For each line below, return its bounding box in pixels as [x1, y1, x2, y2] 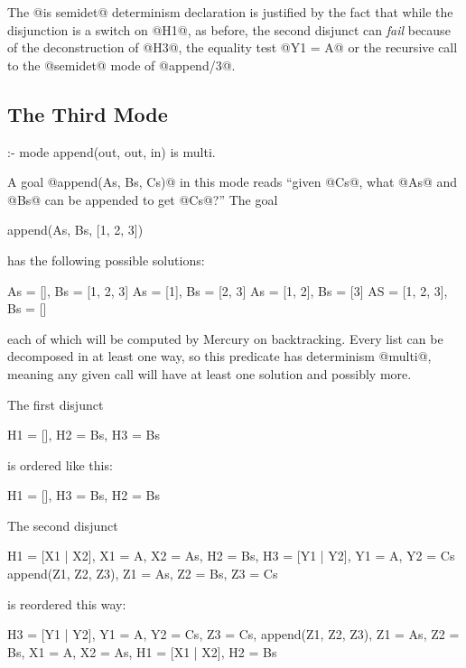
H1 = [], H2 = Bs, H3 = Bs [7, 425, 160, 444]
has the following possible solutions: [7, 250, 205, 269]
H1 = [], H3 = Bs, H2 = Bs [7, 486, 160, 505]
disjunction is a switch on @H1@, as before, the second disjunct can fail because [7, 20, 451, 39]
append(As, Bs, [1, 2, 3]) [7, 220, 144, 239]
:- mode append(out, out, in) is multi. [7, 142, 216, 161]
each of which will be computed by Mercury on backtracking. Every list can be [7, 329, 443, 348]
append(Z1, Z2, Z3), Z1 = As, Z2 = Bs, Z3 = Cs [7, 564, 278, 583]
